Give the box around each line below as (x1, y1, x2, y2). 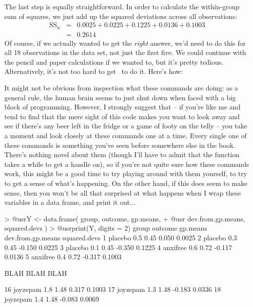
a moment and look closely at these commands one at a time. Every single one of (4, 130, 247, 141)
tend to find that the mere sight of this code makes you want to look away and (4, 111, 240, 121)
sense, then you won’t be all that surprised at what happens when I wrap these (4, 187, 241, 198)
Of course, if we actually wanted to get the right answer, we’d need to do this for (4, 37, 246, 48)
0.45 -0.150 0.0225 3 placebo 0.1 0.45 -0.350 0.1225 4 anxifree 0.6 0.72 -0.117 (4, 242, 233, 252)
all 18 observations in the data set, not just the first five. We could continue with (4, 47, 246, 57)
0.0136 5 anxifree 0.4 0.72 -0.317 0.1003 (4, 252, 122, 262)
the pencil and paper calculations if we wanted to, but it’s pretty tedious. (4, 56, 224, 67)
